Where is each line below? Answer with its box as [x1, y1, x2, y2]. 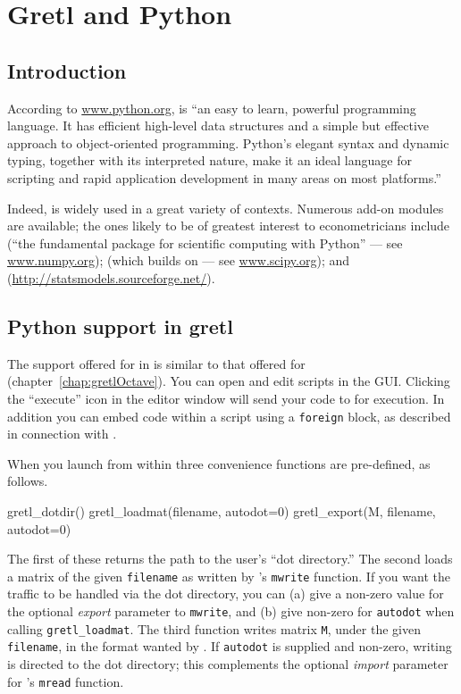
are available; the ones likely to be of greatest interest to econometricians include [7, 216, 450, 235]
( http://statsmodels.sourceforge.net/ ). [7, 268, 215, 287]
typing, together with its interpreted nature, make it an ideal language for [7, 151, 412, 170]
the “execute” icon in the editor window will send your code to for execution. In [7, 389, 445, 407]
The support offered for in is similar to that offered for [7, 354, 306, 372]
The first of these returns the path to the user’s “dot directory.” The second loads [7, 549, 453, 568]
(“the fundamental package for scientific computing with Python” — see [7, 233, 403, 252]
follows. [7, 472, 48, 490]
